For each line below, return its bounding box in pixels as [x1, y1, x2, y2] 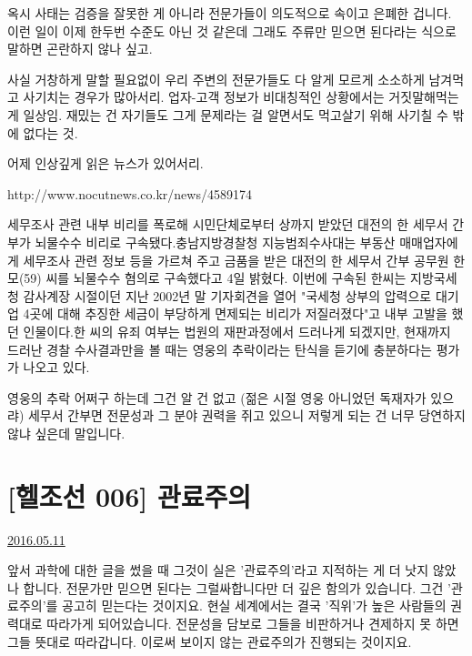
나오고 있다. [23, 358, 90, 377]
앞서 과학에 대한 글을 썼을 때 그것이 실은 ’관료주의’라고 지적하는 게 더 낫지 [7, 560, 429, 580]
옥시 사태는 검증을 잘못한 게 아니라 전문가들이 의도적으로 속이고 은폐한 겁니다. [7, 4, 452, 22]
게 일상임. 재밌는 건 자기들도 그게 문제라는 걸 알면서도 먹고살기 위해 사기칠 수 [7, 105, 448, 124]
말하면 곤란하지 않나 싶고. [7, 39, 153, 58]
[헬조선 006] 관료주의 [7, 477, 251, 514]
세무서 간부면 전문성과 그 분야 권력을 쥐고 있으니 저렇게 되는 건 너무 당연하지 [27, 406, 466, 425]
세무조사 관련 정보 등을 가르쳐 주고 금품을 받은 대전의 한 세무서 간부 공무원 [23, 250, 449, 269]
